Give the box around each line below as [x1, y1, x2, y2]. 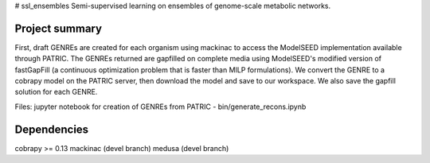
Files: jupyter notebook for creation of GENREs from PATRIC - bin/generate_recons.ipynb [14, 102, 307, 111]
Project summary [14, 21, 103, 35]
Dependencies [14, 122, 89, 136]
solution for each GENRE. [14, 87, 98, 97]
